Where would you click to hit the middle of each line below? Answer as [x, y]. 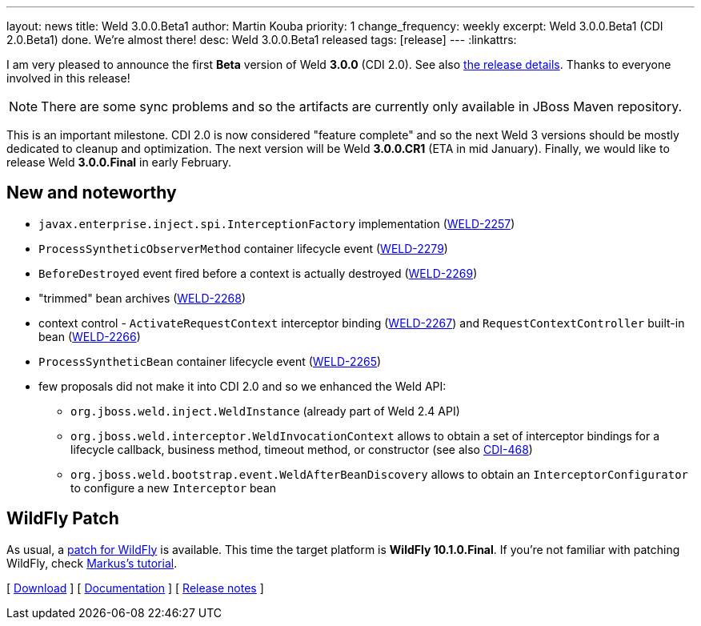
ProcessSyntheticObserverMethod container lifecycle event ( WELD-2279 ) [243, 248]
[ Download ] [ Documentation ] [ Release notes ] [135, 588]
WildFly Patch [63, 519]
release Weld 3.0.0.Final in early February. [119, 162]
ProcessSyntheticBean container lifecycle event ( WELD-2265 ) [210, 361]
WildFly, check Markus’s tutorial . [92, 563]
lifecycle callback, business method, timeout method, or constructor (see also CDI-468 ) [302, 449]
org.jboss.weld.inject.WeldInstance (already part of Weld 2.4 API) [265, 411]
